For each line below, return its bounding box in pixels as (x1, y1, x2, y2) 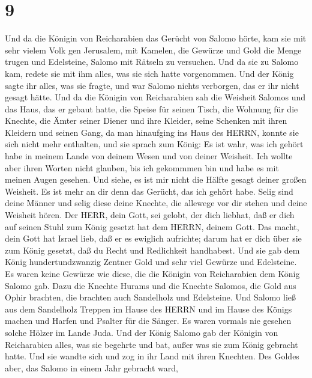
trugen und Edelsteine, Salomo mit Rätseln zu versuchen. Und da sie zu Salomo (5, 55, 299, 68)
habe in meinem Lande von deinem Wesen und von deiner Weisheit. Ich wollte (5, 150, 293, 162)
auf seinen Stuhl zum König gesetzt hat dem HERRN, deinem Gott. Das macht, (5, 220, 299, 233)
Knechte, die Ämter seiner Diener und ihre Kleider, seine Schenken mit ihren (5, 114, 287, 127)
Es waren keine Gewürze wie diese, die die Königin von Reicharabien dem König (5, 267, 300, 279)
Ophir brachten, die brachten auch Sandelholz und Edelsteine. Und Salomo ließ (5, 291, 296, 303)
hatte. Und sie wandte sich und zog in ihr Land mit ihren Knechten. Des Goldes (5, 350, 299, 362)
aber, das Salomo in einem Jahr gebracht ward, (5, 361, 178, 374)
